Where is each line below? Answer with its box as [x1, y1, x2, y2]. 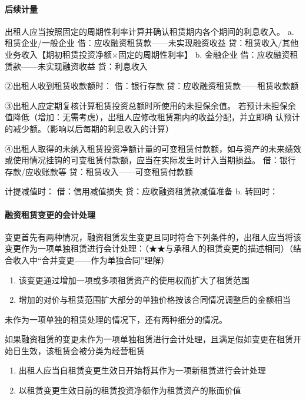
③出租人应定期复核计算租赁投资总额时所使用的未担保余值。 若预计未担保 [5, 99, 288, 111]
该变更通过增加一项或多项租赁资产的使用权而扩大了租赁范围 [18, 273, 250, 286]
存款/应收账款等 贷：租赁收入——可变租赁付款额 [5, 165, 193, 177]
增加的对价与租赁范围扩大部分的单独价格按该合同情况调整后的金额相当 [18, 293, 291, 306]
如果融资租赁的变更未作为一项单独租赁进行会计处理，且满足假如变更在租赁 [5, 333, 293, 345]
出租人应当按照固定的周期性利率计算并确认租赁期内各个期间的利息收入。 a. [5, 25, 294, 37]
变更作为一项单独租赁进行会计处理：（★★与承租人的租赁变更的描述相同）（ [5, 242, 293, 254]
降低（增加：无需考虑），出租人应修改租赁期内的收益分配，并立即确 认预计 [12, 111, 300, 123]
